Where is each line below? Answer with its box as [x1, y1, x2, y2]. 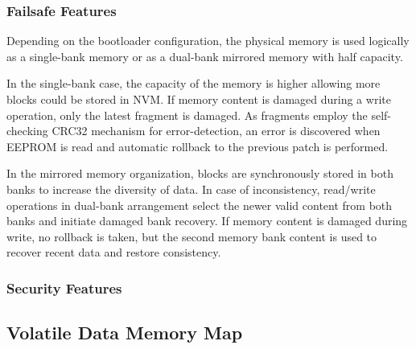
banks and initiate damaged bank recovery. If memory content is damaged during [6, 212, 408, 229]
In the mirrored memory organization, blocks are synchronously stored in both [6, 165, 393, 182]
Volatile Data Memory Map [6, 320, 243, 345]
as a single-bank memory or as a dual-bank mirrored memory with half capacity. [6, 47, 403, 64]
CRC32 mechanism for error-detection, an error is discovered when [51, 122, 381, 139]
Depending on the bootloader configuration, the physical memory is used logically [6, 32, 410, 49]
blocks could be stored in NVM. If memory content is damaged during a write [6, 91, 391, 107]
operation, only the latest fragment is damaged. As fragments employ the [6, 106, 368, 123]
